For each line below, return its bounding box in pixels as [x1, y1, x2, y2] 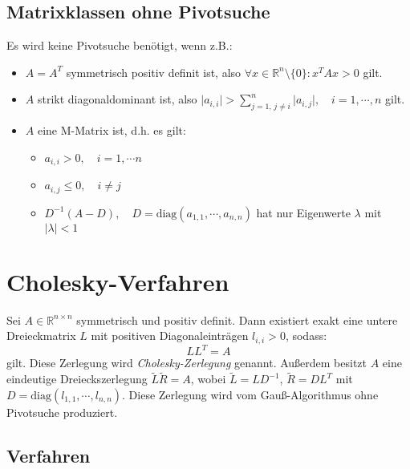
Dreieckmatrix [6, 327, 76, 344]
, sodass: [285, 327, 327, 344]
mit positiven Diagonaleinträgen [91, 327, 249, 344]
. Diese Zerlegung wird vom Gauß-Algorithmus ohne [122, 386, 379, 402]
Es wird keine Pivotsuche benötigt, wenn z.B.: [6, 37, 233, 54]
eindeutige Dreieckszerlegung [6, 370, 148, 387]
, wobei [190, 370, 226, 387]
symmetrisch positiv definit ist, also [66, 63, 242, 80]
